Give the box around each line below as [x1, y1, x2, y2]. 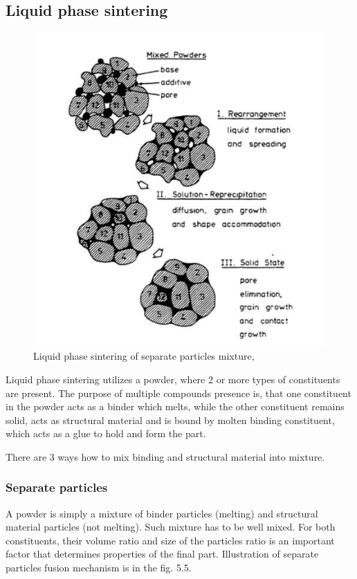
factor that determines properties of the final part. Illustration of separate [6, 546, 319, 561]
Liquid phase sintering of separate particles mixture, [33, 349, 255, 363]
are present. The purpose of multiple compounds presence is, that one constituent [6, 385, 351, 400]
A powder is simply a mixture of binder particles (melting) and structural [6, 506, 318, 520]
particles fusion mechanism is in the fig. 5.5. [6, 560, 192, 575]
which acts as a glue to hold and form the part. [6, 426, 206, 441]
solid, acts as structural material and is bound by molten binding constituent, [6, 412, 335, 427]
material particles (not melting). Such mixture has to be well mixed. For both [6, 520, 336, 534]
